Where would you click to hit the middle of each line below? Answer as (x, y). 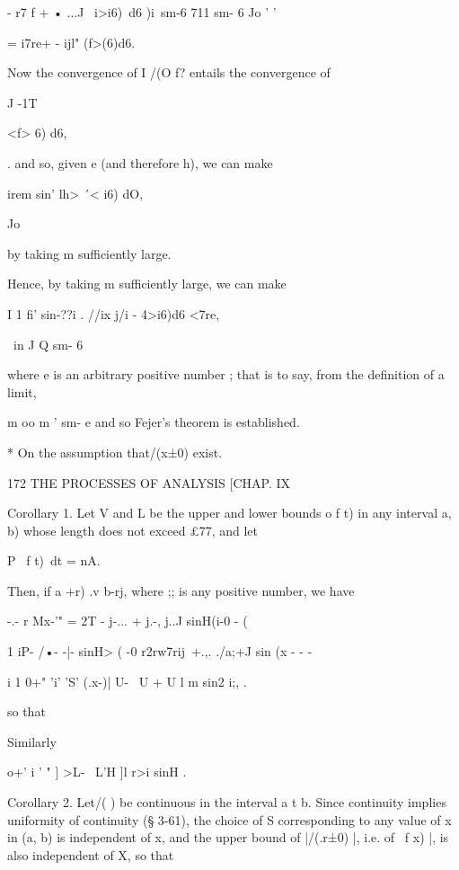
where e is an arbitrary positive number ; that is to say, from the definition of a (226, 374)
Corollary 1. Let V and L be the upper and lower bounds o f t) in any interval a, (229, 513)
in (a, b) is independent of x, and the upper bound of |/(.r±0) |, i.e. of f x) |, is (228, 837)
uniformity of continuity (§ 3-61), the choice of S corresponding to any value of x (229, 819)
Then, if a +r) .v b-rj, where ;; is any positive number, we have (181, 590)
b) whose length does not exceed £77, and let (132, 530)
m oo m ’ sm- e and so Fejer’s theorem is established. (154, 422)
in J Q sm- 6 (48, 344)
